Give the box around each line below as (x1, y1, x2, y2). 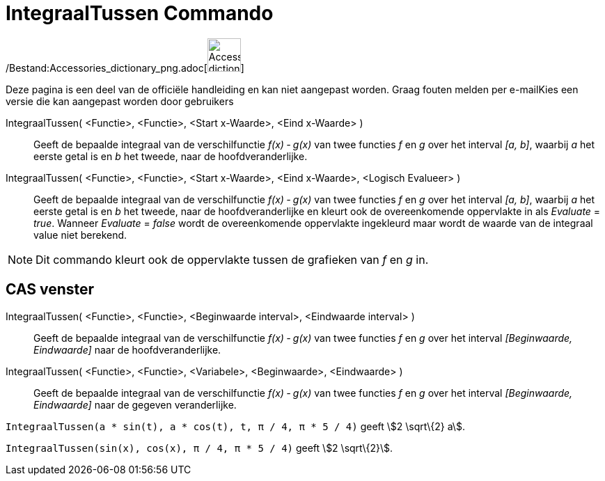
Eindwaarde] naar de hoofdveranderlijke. (33, 343, 221, 356)
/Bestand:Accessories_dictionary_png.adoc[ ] (6, 61, 244, 74)
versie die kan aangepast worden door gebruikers (6, 95, 234, 107)
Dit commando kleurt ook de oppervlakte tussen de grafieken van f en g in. (36, 252, 429, 267)
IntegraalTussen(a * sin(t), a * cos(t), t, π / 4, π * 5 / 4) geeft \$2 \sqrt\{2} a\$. (6, 420, 465, 432)
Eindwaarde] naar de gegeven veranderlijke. (33, 398, 237, 411)
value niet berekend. (33, 228, 127, 241)
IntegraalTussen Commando (6, 1, 274, 25)
